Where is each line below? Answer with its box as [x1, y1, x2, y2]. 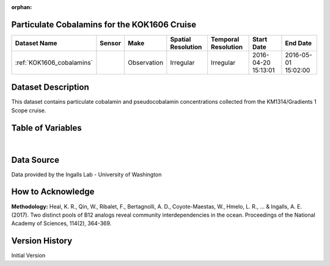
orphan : [11, 4, 32, 10]
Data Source [11, 154, 59, 165]
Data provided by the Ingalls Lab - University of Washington [11, 171, 162, 178]
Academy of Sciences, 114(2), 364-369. [11, 220, 112, 227]
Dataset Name [15, 38, 57, 47]
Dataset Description [11, 82, 89, 93]
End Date [285, 38, 312, 47]
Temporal [211, 35, 240, 43]
